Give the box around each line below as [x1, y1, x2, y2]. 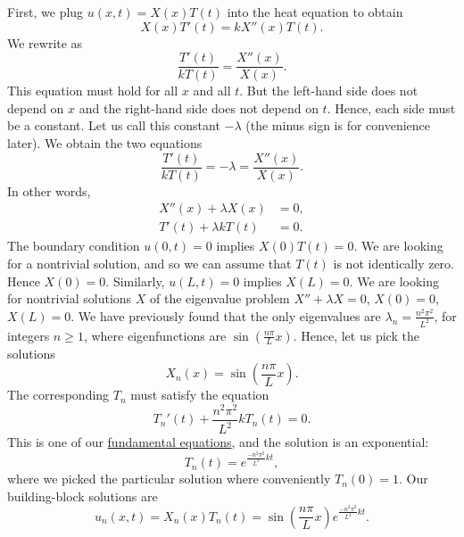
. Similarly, [105, 271, 165, 290]
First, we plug [7, 3, 84, 21]
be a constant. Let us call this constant [7, 116, 220, 135]
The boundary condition [7, 236, 140, 255]
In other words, [7, 181, 91, 200]
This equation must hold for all [7, 81, 178, 100]
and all [193, 81, 231, 100]
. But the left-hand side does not [239, 81, 418, 100]
